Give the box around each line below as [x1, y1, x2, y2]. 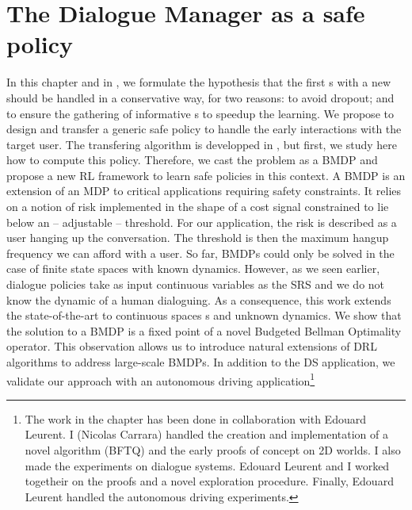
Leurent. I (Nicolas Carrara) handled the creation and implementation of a [25, 426, 389, 443]
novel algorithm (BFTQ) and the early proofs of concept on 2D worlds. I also [25, 442, 401, 458]
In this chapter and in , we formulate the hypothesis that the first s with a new [6, 74, 391, 90]
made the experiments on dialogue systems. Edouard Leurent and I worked [25, 457, 390, 474]
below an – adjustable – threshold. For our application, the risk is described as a [6, 213, 397, 230]
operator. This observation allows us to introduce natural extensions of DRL [6, 338, 377, 355]
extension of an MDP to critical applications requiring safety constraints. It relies [6, 182, 402, 199]
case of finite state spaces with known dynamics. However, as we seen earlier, [6, 260, 380, 277]
